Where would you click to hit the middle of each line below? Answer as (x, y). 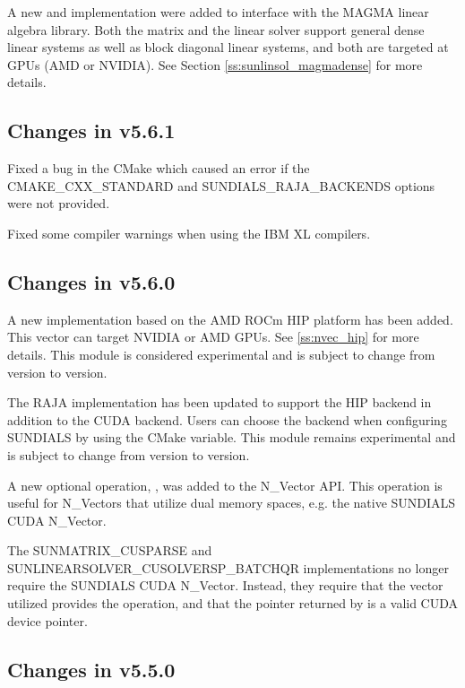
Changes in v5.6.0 (91, 281)
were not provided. (59, 203)
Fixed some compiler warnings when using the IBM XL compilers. (189, 233)
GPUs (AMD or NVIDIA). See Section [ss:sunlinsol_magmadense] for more (215, 64)
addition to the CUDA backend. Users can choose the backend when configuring (227, 419)
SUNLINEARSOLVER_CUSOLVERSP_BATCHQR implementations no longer (228, 567)
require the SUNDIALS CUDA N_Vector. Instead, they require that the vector (225, 585)
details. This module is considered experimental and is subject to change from (221, 354)
